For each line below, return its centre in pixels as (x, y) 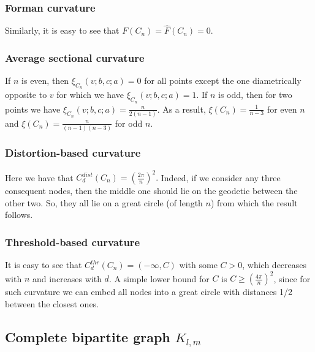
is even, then (45, 81)
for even (282, 109)
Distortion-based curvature (73, 153)
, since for (292, 278)
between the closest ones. (52, 303)
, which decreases (275, 264)
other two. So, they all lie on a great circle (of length (104, 202)
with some (198, 264)
